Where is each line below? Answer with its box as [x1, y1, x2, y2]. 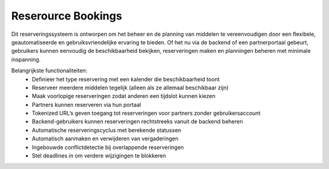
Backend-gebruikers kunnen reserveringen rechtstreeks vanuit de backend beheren [32, 118, 243, 125]
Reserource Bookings [11, 9, 122, 22]
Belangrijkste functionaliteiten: [11, 67, 88, 74]
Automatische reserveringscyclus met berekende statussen [32, 126, 182, 134]
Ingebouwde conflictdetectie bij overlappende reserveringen [32, 143, 184, 151]
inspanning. [11, 55, 41, 63]
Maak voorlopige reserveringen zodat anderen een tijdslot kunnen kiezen [32, 92, 216, 100]
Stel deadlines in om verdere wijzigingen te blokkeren [32, 152, 166, 159]
